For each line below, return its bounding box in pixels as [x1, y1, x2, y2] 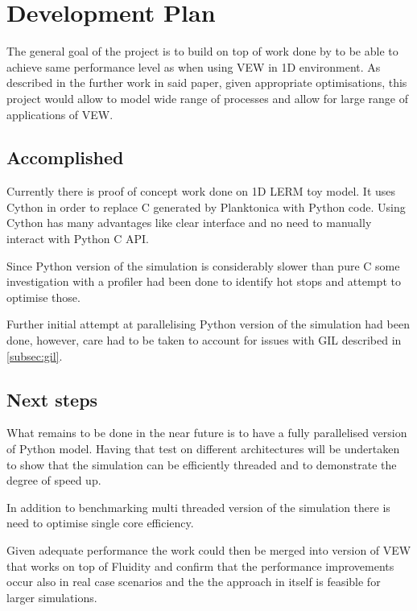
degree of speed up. [6, 472, 101, 489]
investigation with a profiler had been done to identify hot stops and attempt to [6, 273, 401, 290]
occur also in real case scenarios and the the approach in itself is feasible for [6, 573, 381, 590]
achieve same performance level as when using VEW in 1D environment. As [6, 58, 381, 75]
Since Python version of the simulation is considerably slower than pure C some [6, 257, 400, 274]
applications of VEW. [6, 105, 114, 122]
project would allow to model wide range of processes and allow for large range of [6, 89, 408, 106]
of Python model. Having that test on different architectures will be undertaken [6, 440, 400, 457]
